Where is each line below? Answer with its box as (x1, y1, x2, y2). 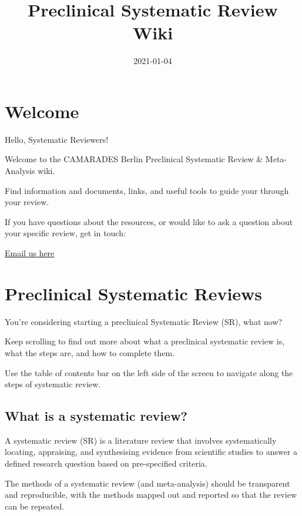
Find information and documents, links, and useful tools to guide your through (5, 184, 289, 196)
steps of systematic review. (5, 378, 101, 390)
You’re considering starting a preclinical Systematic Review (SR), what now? (5, 315, 283, 327)
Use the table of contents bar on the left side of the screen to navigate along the (5, 366, 293, 378)
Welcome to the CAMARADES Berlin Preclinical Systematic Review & (5, 153, 263, 165)
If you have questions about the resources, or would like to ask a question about (5, 215, 293, 227)
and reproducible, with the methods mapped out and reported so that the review (5, 488, 297, 501)
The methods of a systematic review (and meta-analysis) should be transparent (5, 477, 290, 489)
